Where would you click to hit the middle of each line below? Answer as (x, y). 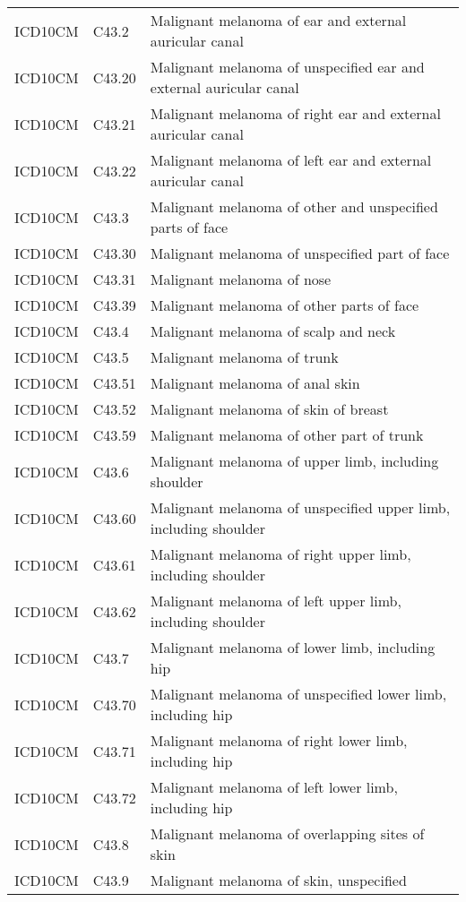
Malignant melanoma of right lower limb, (279, 740)
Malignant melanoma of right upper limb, (280, 554)
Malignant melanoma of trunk (244, 357)
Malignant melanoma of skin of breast (269, 409)
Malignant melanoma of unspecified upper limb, (300, 507)
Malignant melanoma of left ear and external (291, 160)
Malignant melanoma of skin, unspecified (278, 880)
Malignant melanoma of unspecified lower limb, (298, 694)
